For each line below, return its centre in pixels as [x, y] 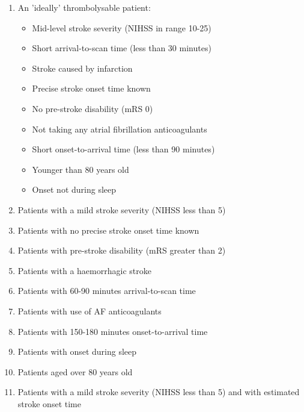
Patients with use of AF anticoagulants [90, 311]
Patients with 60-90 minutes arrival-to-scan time [107, 291]
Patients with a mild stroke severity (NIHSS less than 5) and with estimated [159, 392]
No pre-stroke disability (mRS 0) [93, 108]
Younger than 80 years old [81, 169]
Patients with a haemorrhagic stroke [84, 270]
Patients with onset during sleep [77, 351]
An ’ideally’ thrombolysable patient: [84, 7]
